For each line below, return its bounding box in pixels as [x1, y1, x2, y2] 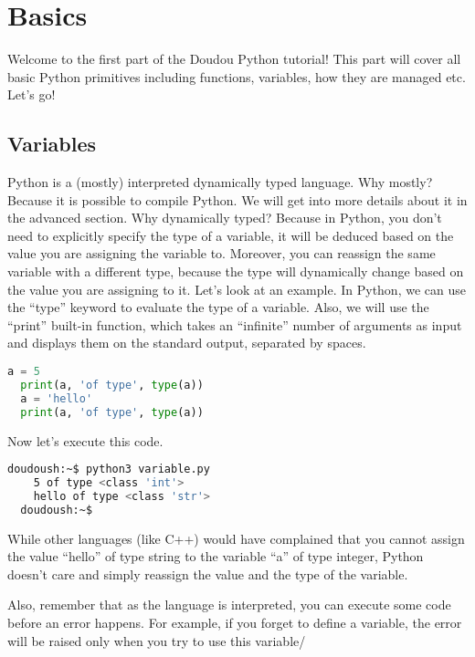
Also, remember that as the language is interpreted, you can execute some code [7, 595, 451, 614]
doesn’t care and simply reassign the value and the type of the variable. [7, 564, 408, 583]
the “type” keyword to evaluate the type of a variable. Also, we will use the [7, 297, 429, 317]
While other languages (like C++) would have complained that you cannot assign [7, 528, 465, 547]
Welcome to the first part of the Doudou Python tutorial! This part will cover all [7, 49, 461, 68]
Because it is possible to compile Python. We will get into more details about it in [7, 190, 468, 209]
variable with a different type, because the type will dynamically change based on [7, 262, 464, 281]
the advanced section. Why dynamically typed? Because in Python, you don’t [7, 208, 442, 227]
